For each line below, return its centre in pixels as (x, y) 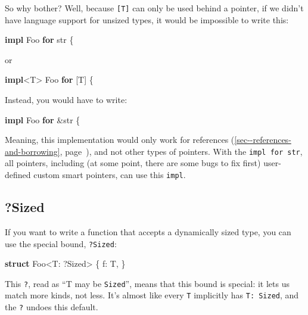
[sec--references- (263, 140)
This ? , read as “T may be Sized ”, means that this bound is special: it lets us (147, 283)
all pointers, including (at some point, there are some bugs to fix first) (133, 163)
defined (18, 175)
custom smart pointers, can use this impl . (110, 175)
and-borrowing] (32, 151)
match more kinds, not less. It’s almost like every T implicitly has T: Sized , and (152, 295)
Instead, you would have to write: (66, 100)
